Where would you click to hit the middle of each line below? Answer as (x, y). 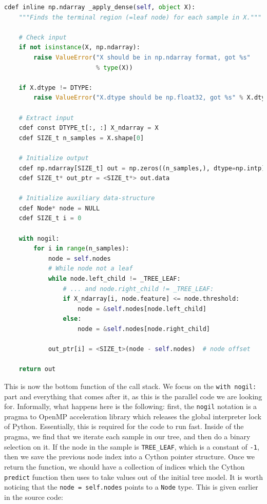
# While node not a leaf (90, 269)
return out (37, 369)
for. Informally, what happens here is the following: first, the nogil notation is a (131, 406)
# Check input (43, 37)
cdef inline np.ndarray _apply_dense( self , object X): (100, 7)
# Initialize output (54, 158)
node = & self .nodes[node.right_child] (144, 329)
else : (72, 319)
